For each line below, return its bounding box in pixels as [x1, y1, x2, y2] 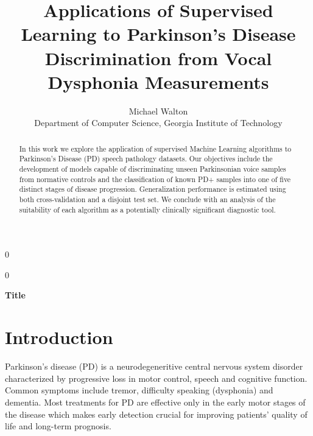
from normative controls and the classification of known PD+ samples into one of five [19, 174, 291, 184]
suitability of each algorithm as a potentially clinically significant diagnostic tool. [19, 204, 276, 214]
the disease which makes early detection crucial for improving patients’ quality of [5, 407, 308, 420]
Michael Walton [128, 104, 188, 117]
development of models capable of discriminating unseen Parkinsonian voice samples [19, 163, 286, 174]
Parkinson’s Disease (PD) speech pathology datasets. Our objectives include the [19, 153, 273, 164]
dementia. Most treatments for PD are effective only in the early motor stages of [5, 395, 306, 408]
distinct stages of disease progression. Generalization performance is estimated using [19, 184, 286, 194]
